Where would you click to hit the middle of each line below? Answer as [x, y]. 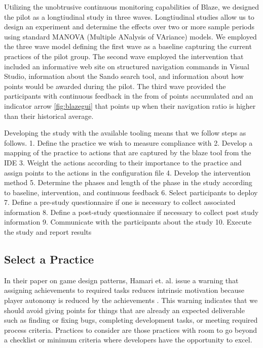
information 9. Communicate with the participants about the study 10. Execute [128, 222]
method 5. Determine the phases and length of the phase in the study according [128, 182]
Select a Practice [49, 259]
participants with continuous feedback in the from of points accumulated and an [129, 96]
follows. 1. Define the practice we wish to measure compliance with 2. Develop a [128, 142]
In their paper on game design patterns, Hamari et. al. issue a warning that [121, 280]
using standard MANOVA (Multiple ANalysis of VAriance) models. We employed [130, 36]
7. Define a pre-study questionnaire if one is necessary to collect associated [120, 202]
